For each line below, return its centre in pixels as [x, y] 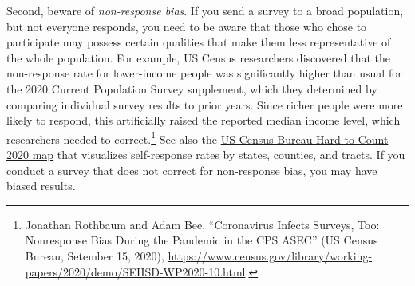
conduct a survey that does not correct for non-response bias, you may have [192, 170]
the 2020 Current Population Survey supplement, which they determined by [192, 88]
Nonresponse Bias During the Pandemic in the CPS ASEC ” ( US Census [202, 240]
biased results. [41, 186]
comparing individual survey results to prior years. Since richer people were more [205, 104]
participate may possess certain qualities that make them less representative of [199, 42]
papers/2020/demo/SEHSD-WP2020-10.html [135, 271]
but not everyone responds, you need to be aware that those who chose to [187, 26]
